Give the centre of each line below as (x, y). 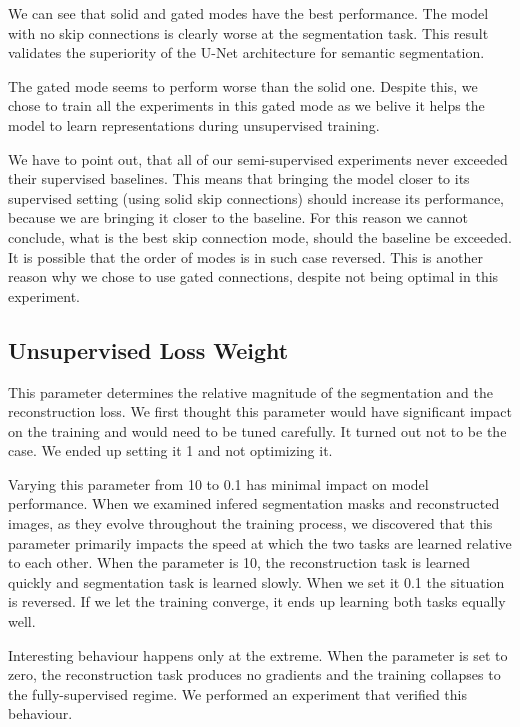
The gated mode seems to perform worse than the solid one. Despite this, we (243, 85)
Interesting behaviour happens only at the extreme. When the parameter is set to (258, 654)
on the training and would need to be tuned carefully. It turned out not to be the (257, 430)
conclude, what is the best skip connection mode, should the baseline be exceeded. (260, 236)
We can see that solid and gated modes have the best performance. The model (248, 13)
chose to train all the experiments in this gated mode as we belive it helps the (246, 105)
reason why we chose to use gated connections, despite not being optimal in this (253, 276)
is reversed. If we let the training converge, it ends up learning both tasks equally (257, 601)
